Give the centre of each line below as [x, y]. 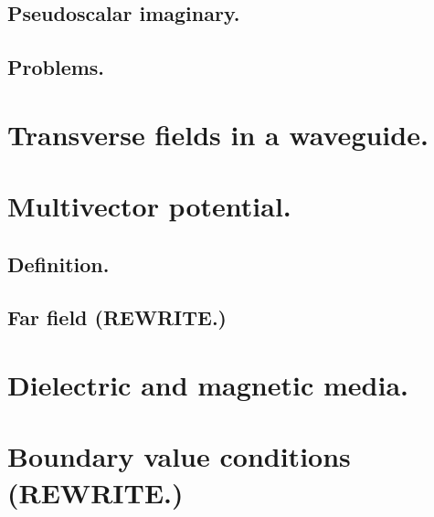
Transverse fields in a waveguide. [218, 134]
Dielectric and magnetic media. [208, 385]
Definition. [58, 264]
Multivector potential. [149, 206]
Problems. [56, 67]
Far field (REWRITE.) [117, 317]
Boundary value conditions [179, 456]
